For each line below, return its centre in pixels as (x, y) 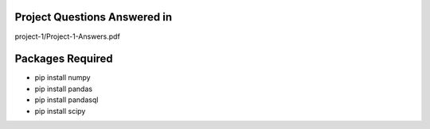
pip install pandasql (66, 100)
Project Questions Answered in (94, 17)
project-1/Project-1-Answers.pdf (68, 36)
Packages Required (64, 59)
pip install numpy (63, 78)
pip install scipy (60, 111)
